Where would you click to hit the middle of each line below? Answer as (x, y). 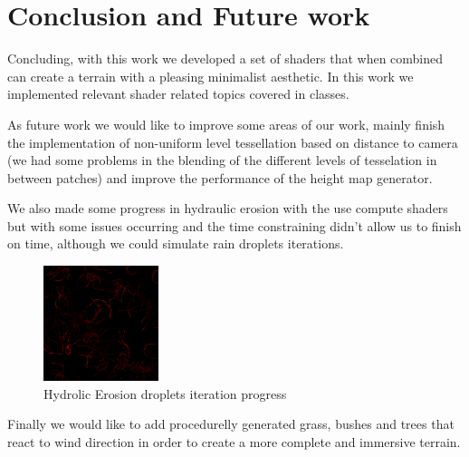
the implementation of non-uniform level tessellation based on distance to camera (233, 142)
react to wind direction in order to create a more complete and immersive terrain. (234, 442)
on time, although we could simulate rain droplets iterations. (176, 243)
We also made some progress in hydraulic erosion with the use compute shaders (228, 208)
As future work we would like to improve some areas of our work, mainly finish (226, 124)
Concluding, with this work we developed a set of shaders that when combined (225, 58)
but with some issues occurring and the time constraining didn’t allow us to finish (234, 225)
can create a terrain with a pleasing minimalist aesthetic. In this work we (211, 76)
